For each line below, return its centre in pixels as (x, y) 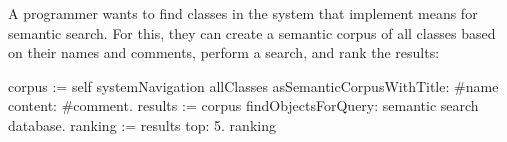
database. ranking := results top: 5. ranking (142, 124)
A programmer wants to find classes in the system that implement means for (243, 13)
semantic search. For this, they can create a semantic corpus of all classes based (252, 32)
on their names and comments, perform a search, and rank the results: (224, 52)
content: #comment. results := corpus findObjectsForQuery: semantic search (243, 105)
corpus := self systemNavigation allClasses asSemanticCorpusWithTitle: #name (253, 85)
